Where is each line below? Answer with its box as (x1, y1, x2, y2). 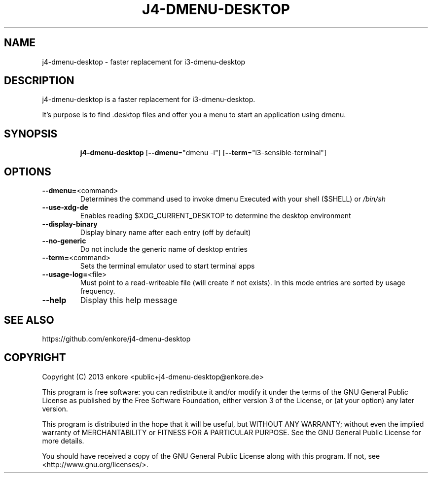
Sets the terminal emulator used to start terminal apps (80, 262, 255, 271)
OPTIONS (4, 165, 51, 178)
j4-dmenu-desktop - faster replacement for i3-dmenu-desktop (42, 57, 246, 66)
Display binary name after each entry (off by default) (80, 228, 251, 237)
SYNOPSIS (4, 127, 58, 140)
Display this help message (80, 295, 178, 306)
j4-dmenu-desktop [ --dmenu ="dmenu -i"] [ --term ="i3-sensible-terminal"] (80, 148, 327, 157)
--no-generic (42, 237, 86, 245)
